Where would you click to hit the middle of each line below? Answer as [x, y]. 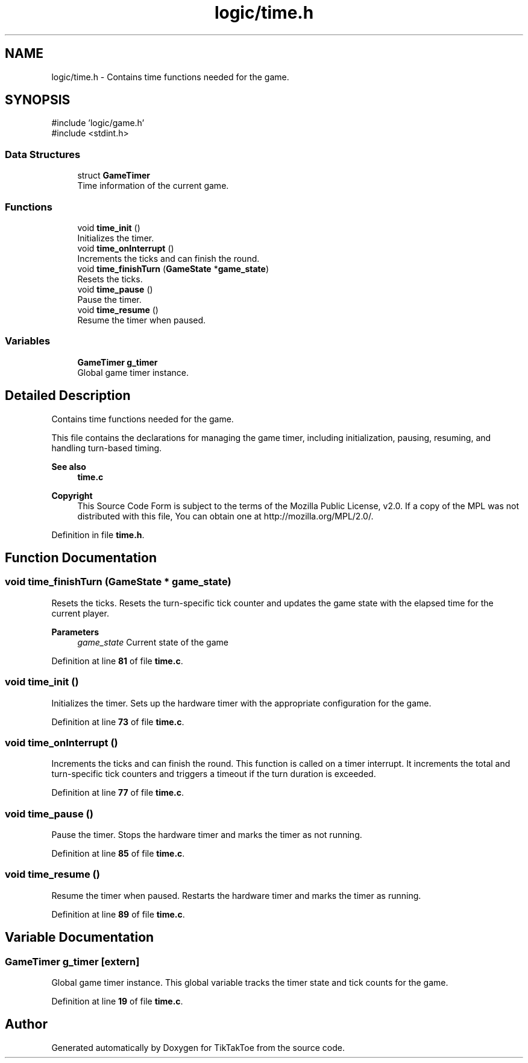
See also [69, 466]
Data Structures [43, 154]
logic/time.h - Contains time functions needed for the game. [170, 77]
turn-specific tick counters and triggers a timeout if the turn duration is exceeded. [214, 774]
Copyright [72, 495]
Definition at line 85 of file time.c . [118, 853]
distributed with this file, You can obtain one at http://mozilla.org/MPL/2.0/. [225, 516]
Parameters [75, 632]
